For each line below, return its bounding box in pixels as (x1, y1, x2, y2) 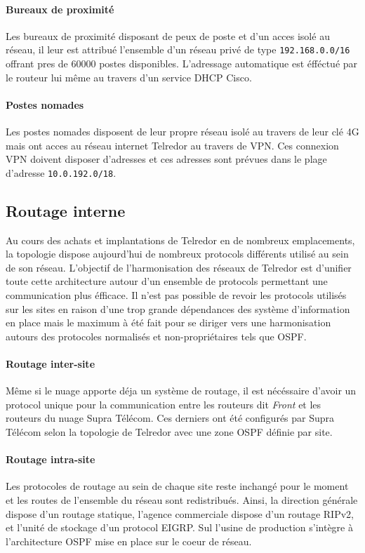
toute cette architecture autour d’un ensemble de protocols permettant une (6, 274, 328, 288)
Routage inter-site (6, 357, 95, 371)
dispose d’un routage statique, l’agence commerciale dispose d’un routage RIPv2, (6, 506, 354, 521)
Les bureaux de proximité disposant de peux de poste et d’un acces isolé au (6, 28, 330, 43)
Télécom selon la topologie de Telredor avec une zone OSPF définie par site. (6, 425, 333, 439)
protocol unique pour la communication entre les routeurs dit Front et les (6, 397, 321, 411)
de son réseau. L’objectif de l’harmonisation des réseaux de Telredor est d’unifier (6, 260, 352, 274)
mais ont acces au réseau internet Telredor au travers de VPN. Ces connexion (6, 138, 339, 152)
